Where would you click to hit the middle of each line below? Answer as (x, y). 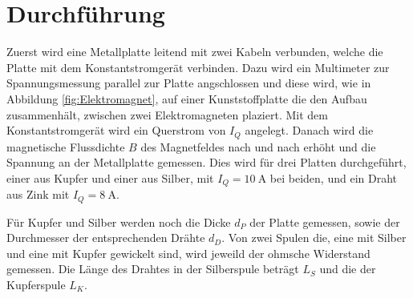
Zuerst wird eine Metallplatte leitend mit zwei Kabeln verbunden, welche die (195, 52)
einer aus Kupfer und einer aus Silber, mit (110, 177)
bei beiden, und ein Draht (334, 177)
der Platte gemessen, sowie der (325, 221)
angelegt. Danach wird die (309, 130)
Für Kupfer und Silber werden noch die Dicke (119, 221)
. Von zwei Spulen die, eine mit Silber (314, 238)
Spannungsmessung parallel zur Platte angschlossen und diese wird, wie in (189, 83)
